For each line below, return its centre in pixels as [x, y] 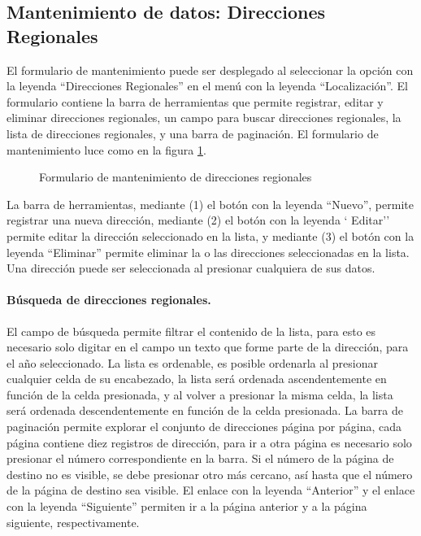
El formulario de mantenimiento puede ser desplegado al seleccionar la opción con [210, 70]
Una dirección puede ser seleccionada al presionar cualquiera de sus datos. [191, 268]
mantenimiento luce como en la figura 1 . [106, 149]
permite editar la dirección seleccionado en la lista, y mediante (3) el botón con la [210, 235]
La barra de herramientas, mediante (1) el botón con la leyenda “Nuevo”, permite [210, 204]
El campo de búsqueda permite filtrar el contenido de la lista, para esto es [191, 331]
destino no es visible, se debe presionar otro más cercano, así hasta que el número [210, 474]
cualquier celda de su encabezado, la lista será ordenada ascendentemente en [197, 379]
